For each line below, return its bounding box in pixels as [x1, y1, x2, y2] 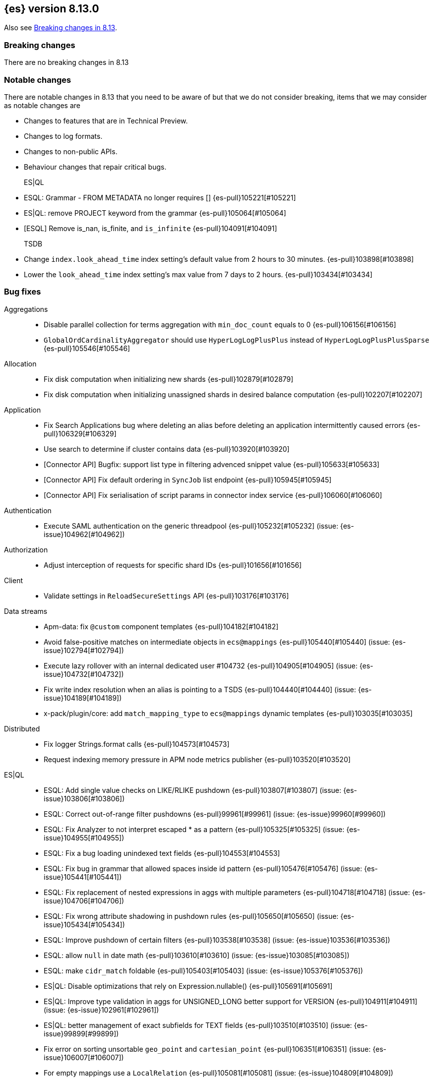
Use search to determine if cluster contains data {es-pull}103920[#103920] [44, 444, 290, 453]
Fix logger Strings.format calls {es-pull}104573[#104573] [44, 739, 230, 748]
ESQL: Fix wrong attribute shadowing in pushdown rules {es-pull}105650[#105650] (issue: [44, 911, 339, 920]
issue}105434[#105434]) [44, 920, 125, 929]
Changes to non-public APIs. [24, 147, 118, 156]
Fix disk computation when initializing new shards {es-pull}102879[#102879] [44, 374, 294, 383]
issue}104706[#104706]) [44, 896, 124, 905]
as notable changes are [4, 101, 80, 110]
